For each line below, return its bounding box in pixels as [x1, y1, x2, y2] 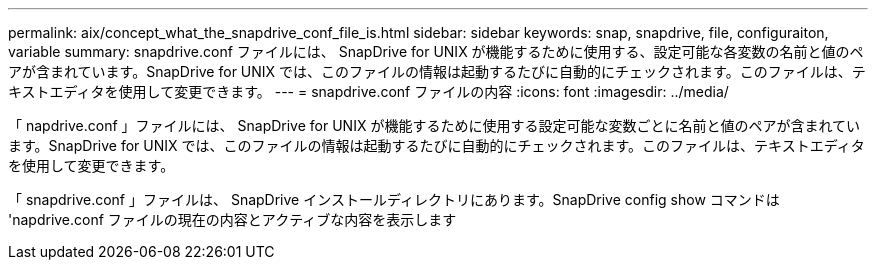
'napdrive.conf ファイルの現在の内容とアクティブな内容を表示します [8, 211, 457, 228]
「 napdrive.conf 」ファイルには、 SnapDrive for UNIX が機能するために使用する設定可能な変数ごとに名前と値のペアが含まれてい [8, 117, 860, 134]
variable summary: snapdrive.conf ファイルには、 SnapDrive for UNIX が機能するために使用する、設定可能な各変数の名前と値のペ [8, 43, 864, 60]
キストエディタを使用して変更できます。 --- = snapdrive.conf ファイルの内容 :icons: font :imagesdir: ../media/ [8, 83, 729, 100]
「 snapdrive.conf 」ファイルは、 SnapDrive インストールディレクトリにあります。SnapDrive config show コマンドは [8, 191, 780, 208]
